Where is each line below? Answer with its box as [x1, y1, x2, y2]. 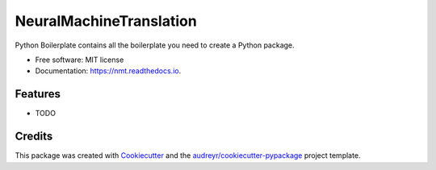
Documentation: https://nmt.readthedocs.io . [35, 66, 182, 76]
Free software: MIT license [35, 55, 124, 64]
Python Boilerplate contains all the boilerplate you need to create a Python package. [15, 40, 295, 50]
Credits [15, 130, 53, 143]
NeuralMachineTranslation [15, 12, 197, 30]
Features [15, 87, 61, 101]
